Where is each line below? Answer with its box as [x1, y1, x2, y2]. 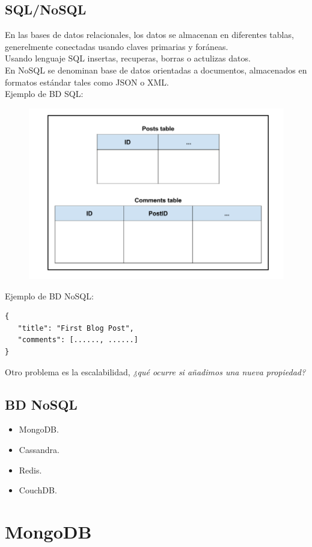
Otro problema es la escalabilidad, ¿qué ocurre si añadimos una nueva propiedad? [5, 365, 306, 378]
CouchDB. [19, 484, 57, 496]
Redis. [19, 463, 42, 476]
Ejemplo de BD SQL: [5, 87, 84, 100]
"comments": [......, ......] [17, 336, 138, 345]
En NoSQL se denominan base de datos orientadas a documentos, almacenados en [5, 63, 307, 76]
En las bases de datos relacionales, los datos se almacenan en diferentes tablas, [5, 28, 294, 41]
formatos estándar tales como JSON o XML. [5, 75, 169, 88]
